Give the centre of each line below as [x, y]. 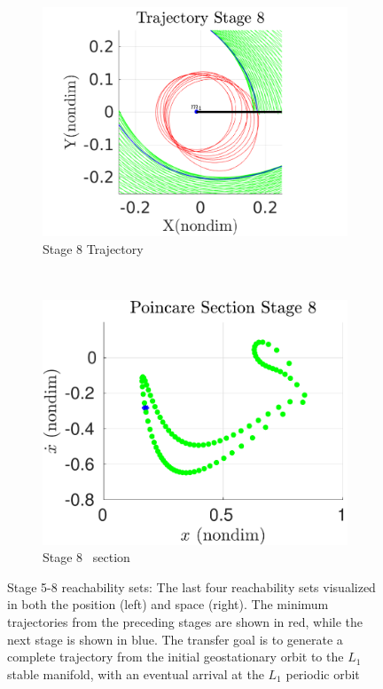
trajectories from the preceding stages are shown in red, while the [185, 622]
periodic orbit [323, 673]
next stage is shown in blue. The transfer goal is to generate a [175, 639]
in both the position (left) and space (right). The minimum [168, 604]
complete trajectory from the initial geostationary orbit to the [176, 657]
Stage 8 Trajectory [93, 248]
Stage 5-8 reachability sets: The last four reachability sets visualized [191, 586]
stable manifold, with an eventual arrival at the [136, 673]
